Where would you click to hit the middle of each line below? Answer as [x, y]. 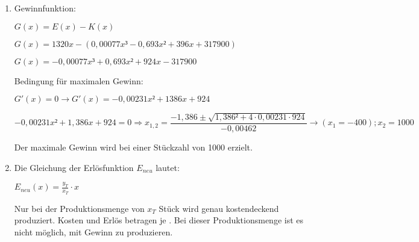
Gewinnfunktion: [45, 8]
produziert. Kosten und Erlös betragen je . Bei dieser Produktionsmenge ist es [159, 220]
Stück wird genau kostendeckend [219, 208]
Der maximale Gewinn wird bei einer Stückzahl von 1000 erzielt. [133, 147]
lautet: [168, 167]
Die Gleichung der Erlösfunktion [74, 167]
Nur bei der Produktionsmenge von [79, 208]
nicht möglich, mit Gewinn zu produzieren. [93, 231]
